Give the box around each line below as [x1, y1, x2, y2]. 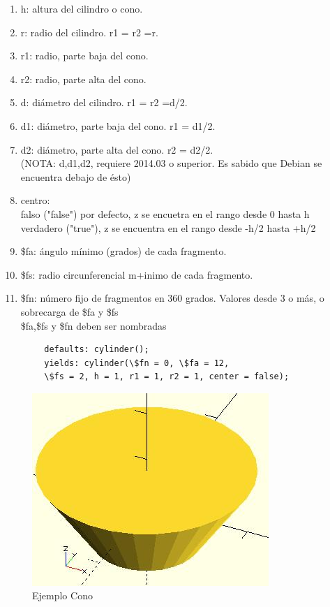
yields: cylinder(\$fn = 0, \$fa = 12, [44, 358, 230, 368]
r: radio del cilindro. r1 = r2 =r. [20, 24, 158, 39]
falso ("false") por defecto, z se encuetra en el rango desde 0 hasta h [20, 206, 310, 221]
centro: [20, 193, 50, 207]
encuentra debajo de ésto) [20, 169, 131, 184]
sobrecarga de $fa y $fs [20, 304, 119, 319]
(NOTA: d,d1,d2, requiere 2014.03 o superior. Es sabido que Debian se [20, 156, 322, 170]
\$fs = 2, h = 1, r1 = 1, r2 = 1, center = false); [44, 372, 290, 382]
